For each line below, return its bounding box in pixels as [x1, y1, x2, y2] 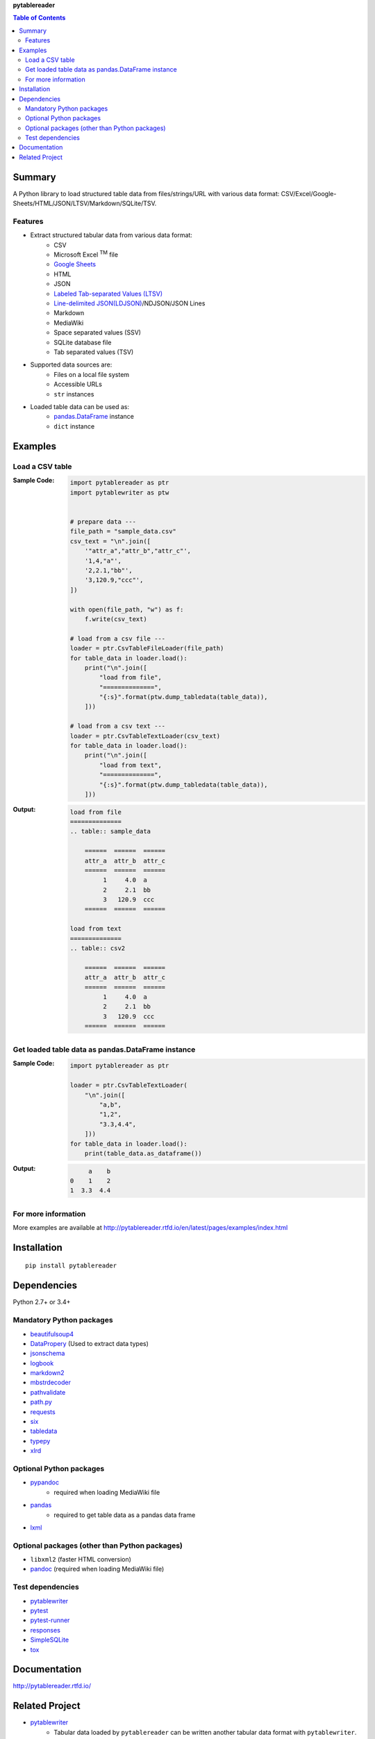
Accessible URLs [53, 380, 102, 389]
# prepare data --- [69, 518, 137, 526]
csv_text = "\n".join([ [69, 537, 151, 545]
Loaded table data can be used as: [30, 402, 130, 410]
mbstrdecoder [30, 1378, 71, 1387]
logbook [30, 1359, 54, 1367]
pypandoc [30, 1478, 59, 1486]
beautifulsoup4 [30, 1329, 74, 1338]
